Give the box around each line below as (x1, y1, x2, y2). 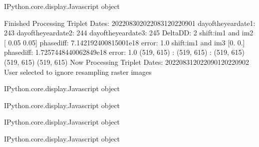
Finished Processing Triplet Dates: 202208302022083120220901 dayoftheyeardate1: (4, 17, 256, 28)
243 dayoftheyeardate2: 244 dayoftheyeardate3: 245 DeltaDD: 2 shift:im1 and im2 (4, 27, 254, 38)
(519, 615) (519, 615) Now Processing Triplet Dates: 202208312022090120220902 (4, 56, 250, 67)
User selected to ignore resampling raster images (4, 66, 152, 77)
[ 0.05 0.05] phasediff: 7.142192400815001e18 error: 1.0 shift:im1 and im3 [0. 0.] (4, 37, 245, 47)
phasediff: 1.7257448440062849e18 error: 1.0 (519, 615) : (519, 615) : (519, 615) (4, 47, 245, 57)
